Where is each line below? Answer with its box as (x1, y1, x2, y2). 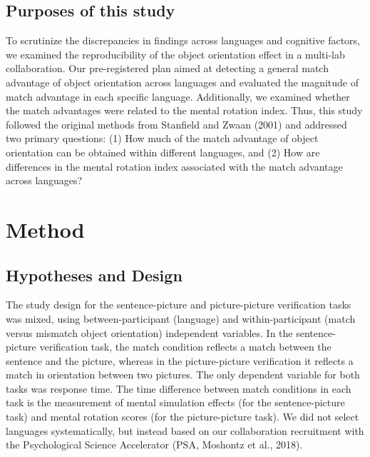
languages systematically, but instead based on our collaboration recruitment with (6, 423, 364, 438)
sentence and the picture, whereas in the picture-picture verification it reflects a (6, 353, 354, 368)
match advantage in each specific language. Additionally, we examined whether (6, 89, 350, 104)
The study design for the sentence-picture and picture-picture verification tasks (6, 297, 351, 312)
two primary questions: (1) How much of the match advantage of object (6, 131, 319, 146)
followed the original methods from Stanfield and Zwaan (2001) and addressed (6, 116, 347, 131)
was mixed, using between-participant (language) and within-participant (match (6, 311, 356, 326)
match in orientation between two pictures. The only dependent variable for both (6, 367, 360, 382)
